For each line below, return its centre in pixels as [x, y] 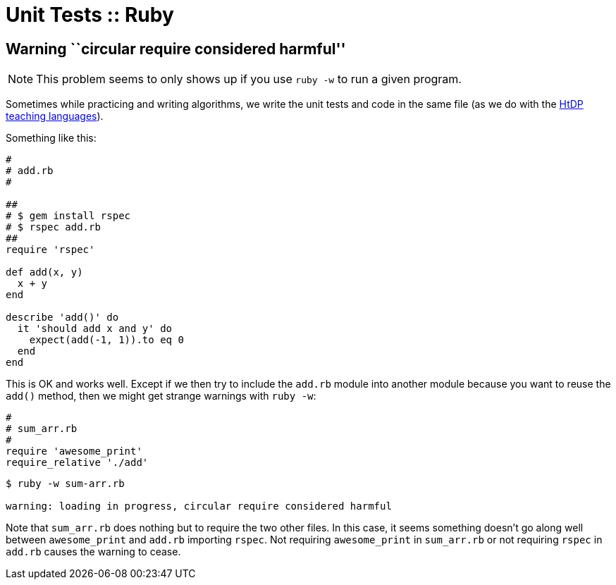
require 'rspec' [50, 250]
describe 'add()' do [62, 318]
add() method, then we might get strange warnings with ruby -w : [161, 396]
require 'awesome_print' [74, 451]
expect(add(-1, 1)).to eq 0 [106, 340]
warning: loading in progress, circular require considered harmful [199, 506]
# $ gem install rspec [68, 216]
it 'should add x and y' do [95, 329]
